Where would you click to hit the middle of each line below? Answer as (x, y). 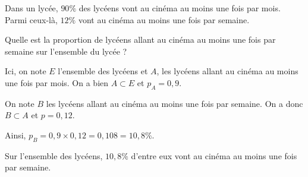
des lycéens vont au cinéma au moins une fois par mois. (180, 8)
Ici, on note (26, 71)
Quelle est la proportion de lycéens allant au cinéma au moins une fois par (140, 39)
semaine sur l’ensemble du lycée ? (66, 51)
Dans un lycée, (32, 8)
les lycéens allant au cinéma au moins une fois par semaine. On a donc (175, 103)
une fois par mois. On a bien (57, 82)
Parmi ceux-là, (31, 19)
